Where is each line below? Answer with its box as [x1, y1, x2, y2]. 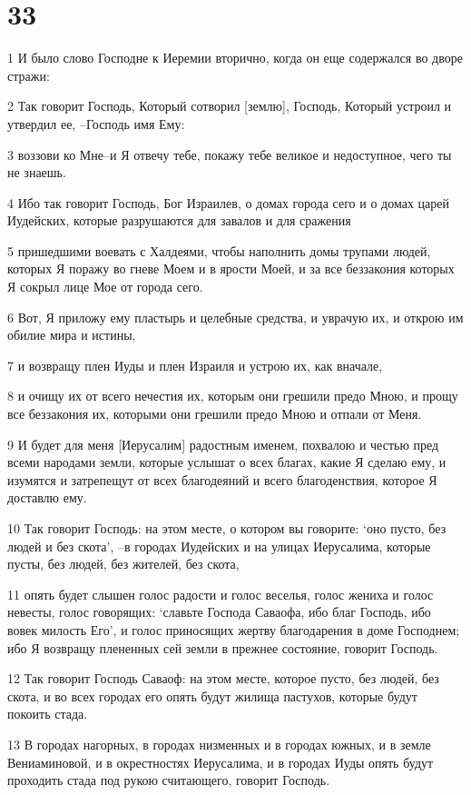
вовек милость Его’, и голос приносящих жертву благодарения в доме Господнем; [7, 620, 460, 639]
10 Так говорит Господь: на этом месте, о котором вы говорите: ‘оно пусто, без [7, 519, 446, 537]
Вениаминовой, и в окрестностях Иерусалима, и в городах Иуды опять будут [7, 752, 434, 771]
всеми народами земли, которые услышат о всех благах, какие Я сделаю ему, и [7, 452, 446, 472]
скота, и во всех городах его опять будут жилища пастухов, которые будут [7, 686, 417, 705]
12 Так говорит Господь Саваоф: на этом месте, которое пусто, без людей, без [7, 669, 439, 688]
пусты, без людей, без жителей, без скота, [7, 554, 240, 573]
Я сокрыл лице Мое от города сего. [7, 277, 203, 296]
